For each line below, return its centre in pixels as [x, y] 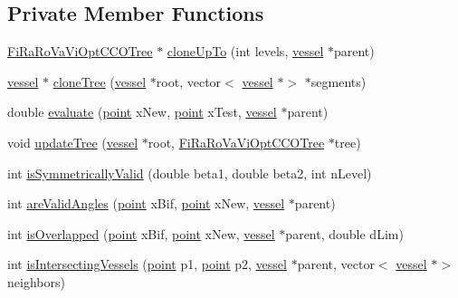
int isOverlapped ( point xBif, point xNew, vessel [141, 233]
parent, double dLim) [344, 233]
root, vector [189, 81]
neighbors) [36, 281]
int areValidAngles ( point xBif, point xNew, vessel [146, 203]
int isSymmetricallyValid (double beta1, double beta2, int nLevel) [190, 173]
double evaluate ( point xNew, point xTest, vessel [142, 112]
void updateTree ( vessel [73, 142]
